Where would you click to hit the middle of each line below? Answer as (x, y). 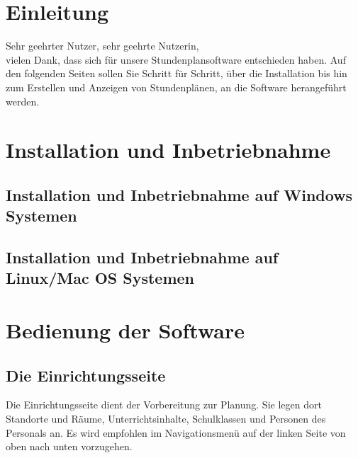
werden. (23, 101)
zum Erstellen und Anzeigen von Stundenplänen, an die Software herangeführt (176, 87)
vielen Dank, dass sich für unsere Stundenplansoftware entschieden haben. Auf (176, 59)
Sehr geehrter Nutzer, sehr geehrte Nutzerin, (102, 46)
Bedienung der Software (125, 330)
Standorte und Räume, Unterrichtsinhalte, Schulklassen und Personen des (166, 418)
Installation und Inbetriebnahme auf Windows (179, 194)
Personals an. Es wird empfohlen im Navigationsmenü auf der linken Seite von (176, 432)
